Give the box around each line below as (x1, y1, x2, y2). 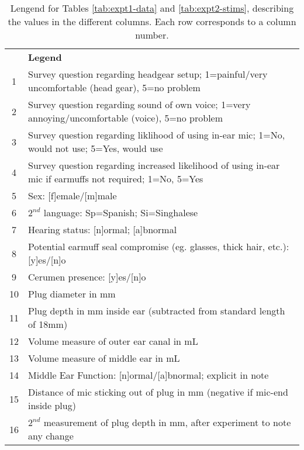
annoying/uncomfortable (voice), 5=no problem (28, 111, 223, 124)
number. (135, 28, 169, 41)
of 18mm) (28, 317, 68, 331)
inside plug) (28, 399, 76, 412)
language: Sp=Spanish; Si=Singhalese (43, 206, 198, 219)
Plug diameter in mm (28, 287, 116, 300)
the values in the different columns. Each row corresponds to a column (8, 15, 296, 28)
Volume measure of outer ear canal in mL (28, 334, 198, 348)
